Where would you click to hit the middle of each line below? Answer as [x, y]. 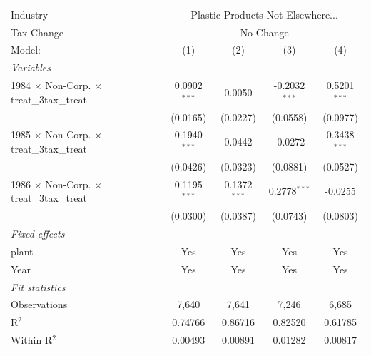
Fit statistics [38, 286]
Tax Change [37, 32]
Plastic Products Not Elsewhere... [264, 14]
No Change [264, 32]
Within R [32, 340]
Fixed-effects [38, 233]
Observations [39, 304]
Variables [31, 67]
